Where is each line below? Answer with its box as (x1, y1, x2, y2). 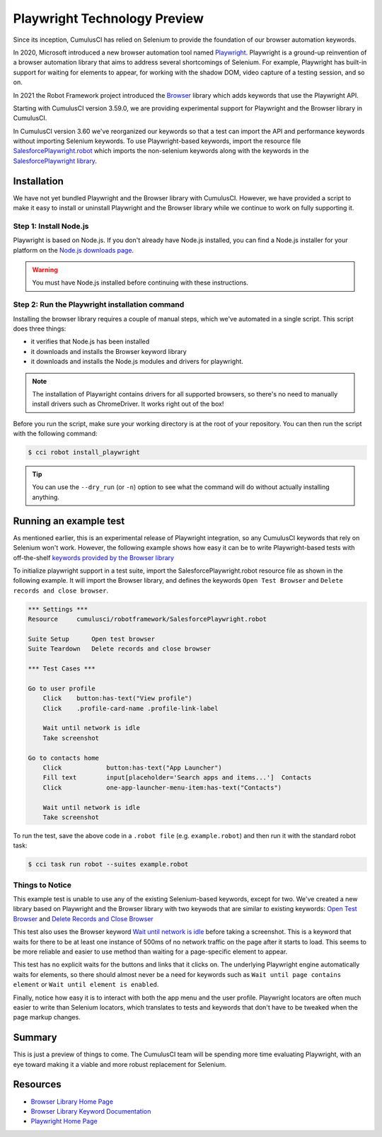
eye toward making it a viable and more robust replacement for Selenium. (13, 1060, 227, 1068)
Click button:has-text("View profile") (42, 695, 192, 702)
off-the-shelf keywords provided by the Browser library (13, 553, 175, 562)
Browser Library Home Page (30, 1097, 113, 1106)
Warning (32, 265, 58, 274)
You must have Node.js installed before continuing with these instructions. (32, 278, 249, 287)
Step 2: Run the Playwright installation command (13, 299, 185, 309)
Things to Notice (13, 880, 72, 890)
